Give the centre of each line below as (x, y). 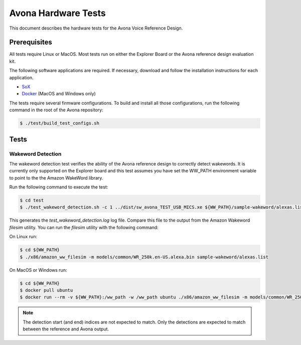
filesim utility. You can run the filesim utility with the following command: (84, 227)
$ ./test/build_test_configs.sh (60, 123)
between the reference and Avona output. (66, 329)
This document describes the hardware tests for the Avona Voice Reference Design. (96, 28)
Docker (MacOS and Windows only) (59, 94)
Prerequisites (31, 42)
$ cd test (32, 200)
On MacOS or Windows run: (38, 270)
